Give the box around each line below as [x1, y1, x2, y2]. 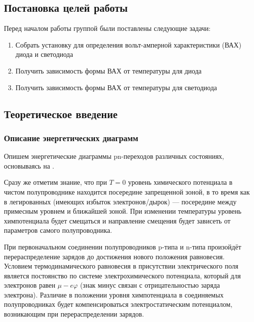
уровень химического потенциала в [128, 177, 232, 187]
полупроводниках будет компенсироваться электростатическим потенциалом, [4, 299, 232, 309]
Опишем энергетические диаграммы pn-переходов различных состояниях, [4, 151, 224, 161]
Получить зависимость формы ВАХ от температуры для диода [15, 65, 202, 75]
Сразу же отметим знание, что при [4, 177, 107, 187]
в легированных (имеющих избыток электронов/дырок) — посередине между [4, 196, 237, 206]
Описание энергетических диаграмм [4, 131, 139, 144]
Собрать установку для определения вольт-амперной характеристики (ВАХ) [15, 39, 242, 50]
